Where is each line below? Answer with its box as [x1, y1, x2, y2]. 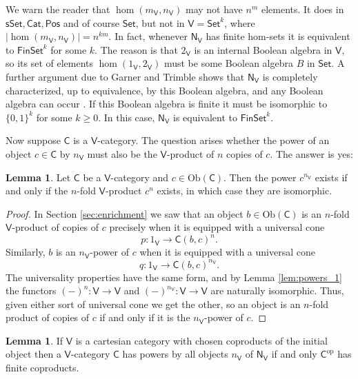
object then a [6, 347, 61, 361]
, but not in [135, 15, 185, 30]
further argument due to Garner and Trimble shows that [6, 69, 245, 83]
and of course [63, 15, 120, 30]
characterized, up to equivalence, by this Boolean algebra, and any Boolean [6, 83, 324, 97]
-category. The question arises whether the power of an [97, 133, 330, 147]
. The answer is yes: [270, 146, 353, 161]
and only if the [6, 183, 68, 198]
